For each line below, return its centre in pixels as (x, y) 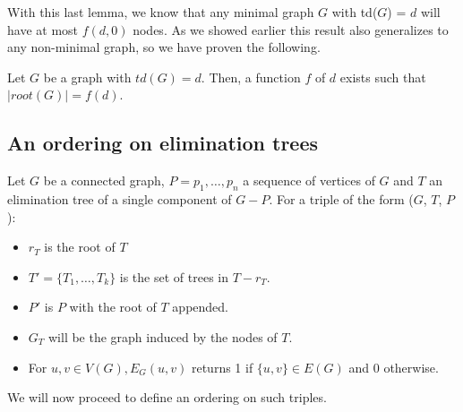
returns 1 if (222, 367)
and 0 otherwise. (394, 367)
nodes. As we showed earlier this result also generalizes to (291, 29)
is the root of (80, 247)
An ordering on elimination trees (163, 143)
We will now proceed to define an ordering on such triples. (167, 397)
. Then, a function (251, 77)
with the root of (113, 307)
